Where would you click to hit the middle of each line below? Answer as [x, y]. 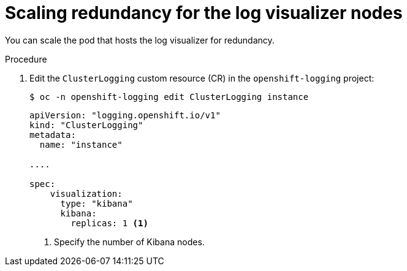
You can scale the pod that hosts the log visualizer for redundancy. [140, 40]
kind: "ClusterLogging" [86, 125]
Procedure [26, 59]
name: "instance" [81, 144]
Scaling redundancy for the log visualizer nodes [204, 13]
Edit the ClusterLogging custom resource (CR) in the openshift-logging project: [202, 78]
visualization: [86, 193]
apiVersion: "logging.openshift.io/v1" [125, 115]
